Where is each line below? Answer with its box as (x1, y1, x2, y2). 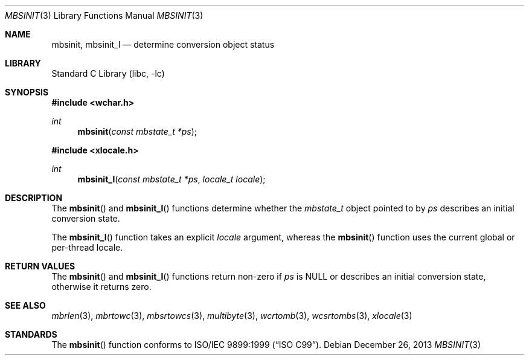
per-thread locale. (51, 242, 123, 252)
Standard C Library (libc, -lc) (51, 68, 165, 79)
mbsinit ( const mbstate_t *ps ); (77, 126, 197, 137)
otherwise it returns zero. (51, 281, 152, 292)
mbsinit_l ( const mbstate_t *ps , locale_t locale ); (77, 174, 266, 184)
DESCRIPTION (5, 193, 63, 203)
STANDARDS (5, 329, 57, 339)
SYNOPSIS (5, 87, 49, 97)
